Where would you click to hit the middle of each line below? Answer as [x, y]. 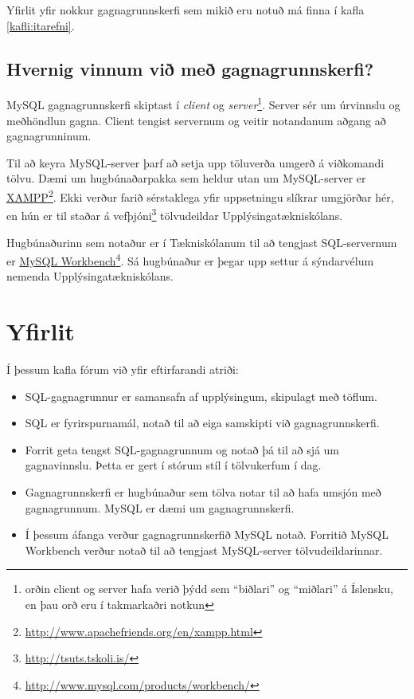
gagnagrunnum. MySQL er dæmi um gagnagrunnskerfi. [160, 507]
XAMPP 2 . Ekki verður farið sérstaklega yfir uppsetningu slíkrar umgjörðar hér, [200, 196]
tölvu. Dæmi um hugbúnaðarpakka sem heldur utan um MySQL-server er [186, 178]
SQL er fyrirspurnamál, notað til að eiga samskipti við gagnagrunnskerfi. [202, 423]
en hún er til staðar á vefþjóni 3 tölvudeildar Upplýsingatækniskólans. [175, 214]
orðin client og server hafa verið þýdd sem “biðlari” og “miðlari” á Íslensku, [209, 589]
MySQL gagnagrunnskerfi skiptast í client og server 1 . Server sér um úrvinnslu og [203, 104]
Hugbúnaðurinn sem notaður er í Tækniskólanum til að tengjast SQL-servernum [202, 242]
